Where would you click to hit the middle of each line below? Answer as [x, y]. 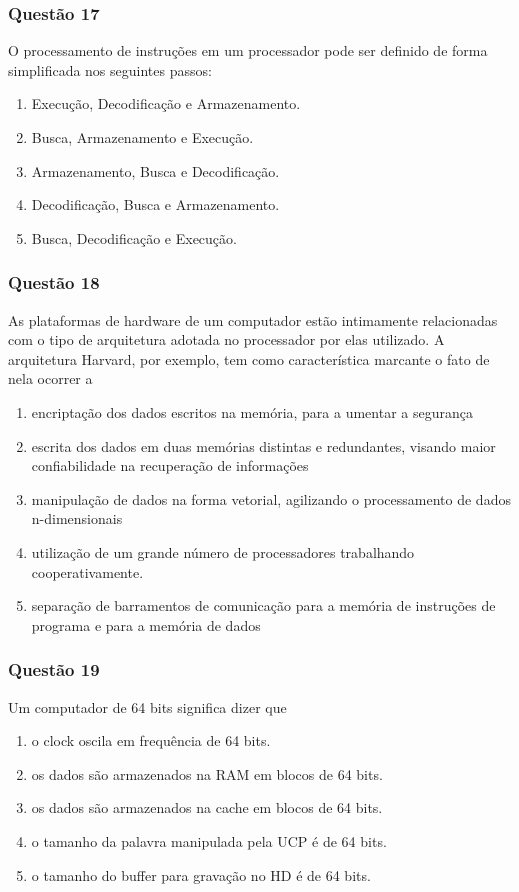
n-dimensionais [77, 518]
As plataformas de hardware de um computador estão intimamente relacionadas [253, 319]
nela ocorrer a [50, 378]
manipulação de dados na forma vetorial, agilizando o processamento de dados [271, 498]
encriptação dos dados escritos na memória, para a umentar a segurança [252, 411]
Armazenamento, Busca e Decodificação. [155, 170]
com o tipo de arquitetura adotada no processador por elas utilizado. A [226, 339]
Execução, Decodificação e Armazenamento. [166, 103]
